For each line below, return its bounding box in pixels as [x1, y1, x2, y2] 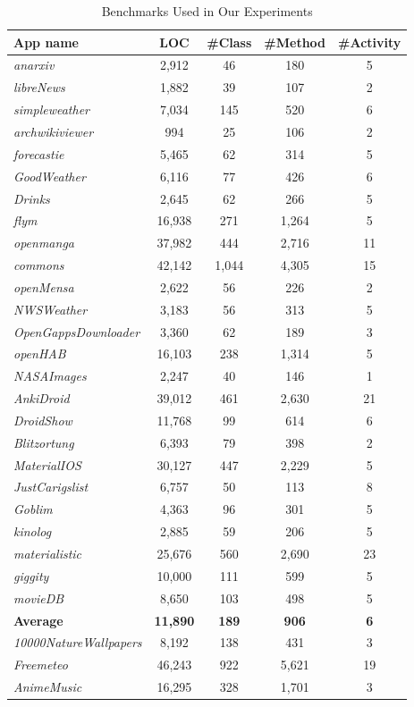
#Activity [338, 32, 401, 51]
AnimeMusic [13, 678, 82, 696]
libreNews [13, 78, 65, 97]
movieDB [13, 588, 64, 607]
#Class [207, 32, 252, 51]
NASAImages [13, 366, 87, 385]
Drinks [13, 189, 50, 207]
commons [13, 256, 64, 274]
